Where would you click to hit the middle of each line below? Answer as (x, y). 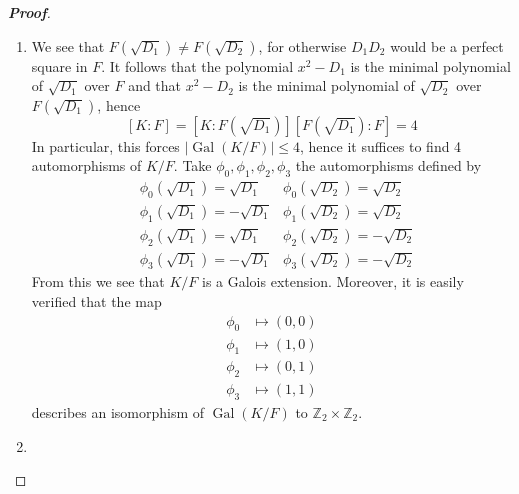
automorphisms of (86, 165)
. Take (192, 165)
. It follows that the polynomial (197, 65)
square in (59, 65)
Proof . (29, 12)
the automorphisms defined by (388, 165)
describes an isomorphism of (118, 411)
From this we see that (98, 281)
